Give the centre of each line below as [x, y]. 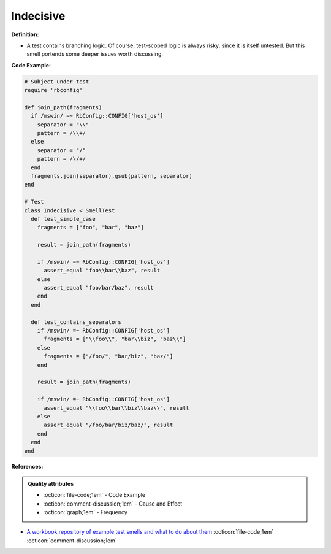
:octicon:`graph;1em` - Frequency [86, 512]
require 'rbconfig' [53, 90]
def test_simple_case [63, 219]
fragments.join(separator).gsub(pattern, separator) [112, 176]
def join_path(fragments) [63, 107]
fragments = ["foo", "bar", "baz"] [90, 228]
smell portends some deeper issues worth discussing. [95, 54]
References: [27, 467]
